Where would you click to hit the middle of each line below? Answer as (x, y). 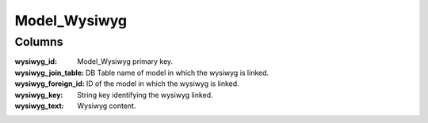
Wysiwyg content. (107, 106)
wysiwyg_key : (39, 95)
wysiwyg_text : (39, 106)
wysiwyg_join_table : (50, 73)
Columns (39, 42)
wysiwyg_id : (36, 61)
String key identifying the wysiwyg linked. (145, 95)
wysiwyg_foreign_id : (50, 84)
